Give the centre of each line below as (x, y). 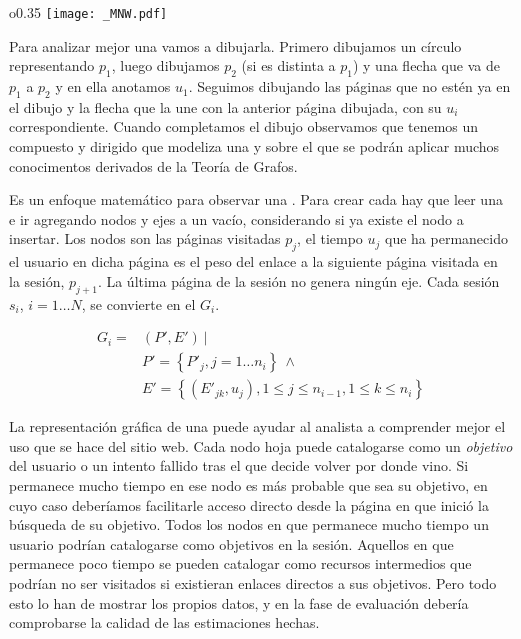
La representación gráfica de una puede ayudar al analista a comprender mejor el (257, 426)
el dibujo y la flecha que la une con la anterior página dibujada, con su (225, 106)
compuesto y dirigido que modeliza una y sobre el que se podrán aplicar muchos (254, 146)
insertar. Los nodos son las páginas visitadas (145, 238)
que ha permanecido (446, 238)
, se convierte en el (138, 303)
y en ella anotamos (113, 86)
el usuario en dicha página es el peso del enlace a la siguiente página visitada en (253, 261)
